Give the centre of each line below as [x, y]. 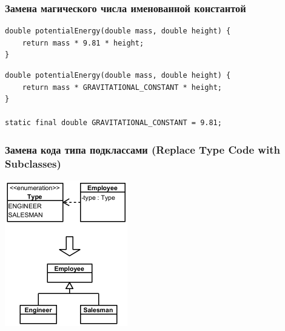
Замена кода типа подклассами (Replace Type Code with [142, 149]
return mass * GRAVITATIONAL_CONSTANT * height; [122, 87]
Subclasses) [33, 163]
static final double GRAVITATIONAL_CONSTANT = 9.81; [113, 123]
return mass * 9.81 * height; [83, 43]
